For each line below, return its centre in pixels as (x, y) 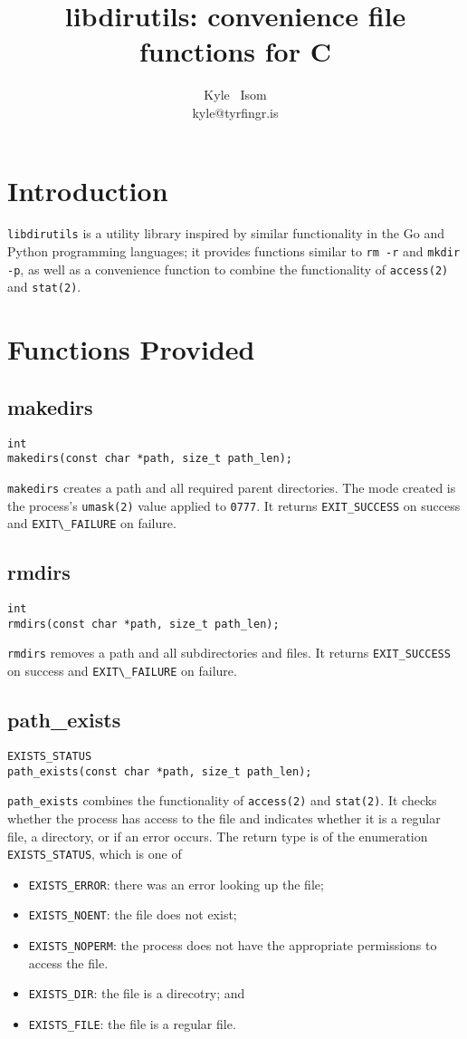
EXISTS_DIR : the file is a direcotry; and (137, 993)
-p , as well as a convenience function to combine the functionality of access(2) (228, 269)
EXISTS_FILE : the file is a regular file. (132, 1023)
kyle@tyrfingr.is (235, 112)
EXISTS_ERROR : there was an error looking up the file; (176, 884)
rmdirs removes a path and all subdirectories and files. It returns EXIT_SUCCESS (229, 653)
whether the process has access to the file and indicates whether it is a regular (224, 818)
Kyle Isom (235, 95)
